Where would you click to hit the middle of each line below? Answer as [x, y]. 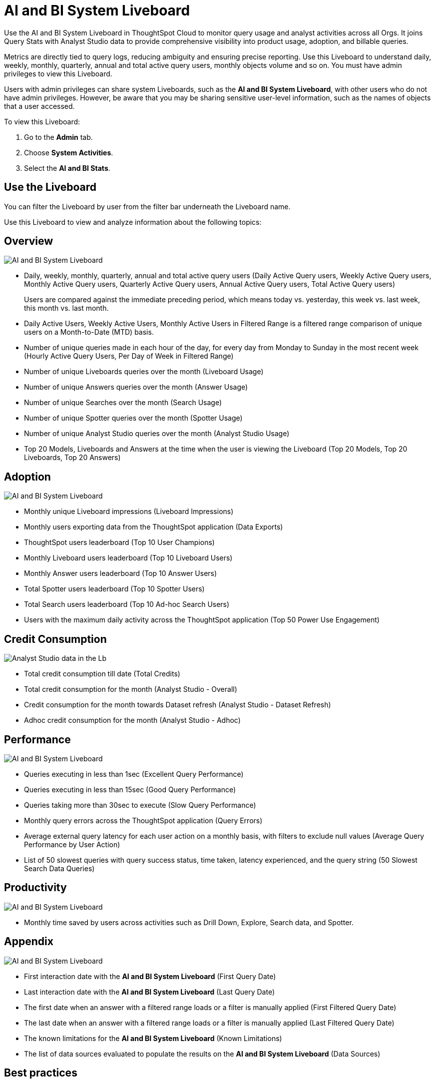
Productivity [35, 888]
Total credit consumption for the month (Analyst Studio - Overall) [131, 689]
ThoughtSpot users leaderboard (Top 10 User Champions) [119, 542]
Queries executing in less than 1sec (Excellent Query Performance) [134, 774]
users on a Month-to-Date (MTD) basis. [89, 332]
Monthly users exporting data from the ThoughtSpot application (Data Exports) [154, 527]
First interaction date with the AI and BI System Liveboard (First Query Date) [150, 976]
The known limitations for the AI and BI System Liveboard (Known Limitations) [153, 1038]
